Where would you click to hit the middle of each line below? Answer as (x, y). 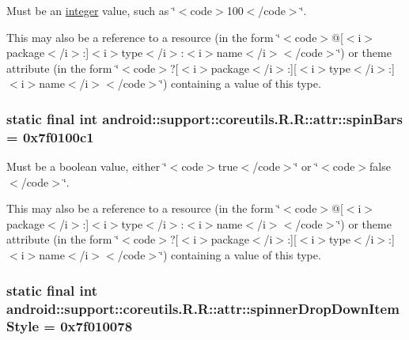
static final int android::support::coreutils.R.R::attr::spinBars (204, 118)
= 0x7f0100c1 (50, 136)
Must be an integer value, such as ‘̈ (91, 10)
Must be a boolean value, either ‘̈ (87, 166)
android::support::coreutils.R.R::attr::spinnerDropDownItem (203, 308)
